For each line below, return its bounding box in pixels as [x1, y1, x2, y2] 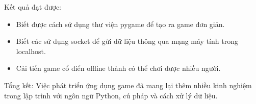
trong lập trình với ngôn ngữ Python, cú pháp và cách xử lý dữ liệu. [4, 90, 218, 100]
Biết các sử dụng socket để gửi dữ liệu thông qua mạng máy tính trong [16, 36, 238, 46]
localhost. [16, 45, 46, 56]
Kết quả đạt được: [4, 2, 62, 12]
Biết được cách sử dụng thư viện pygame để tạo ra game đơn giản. [16, 18, 225, 29]
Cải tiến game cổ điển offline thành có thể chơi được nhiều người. [16, 63, 221, 73]
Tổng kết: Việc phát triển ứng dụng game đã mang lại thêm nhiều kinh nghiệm [4, 80, 252, 90]
